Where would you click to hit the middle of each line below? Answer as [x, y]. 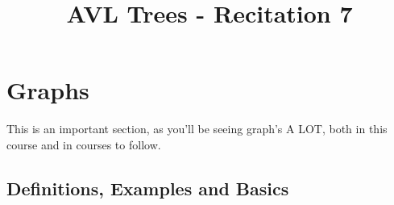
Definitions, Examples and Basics [148, 188]
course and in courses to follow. [84, 144]
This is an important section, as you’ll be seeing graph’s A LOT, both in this [197, 129]
